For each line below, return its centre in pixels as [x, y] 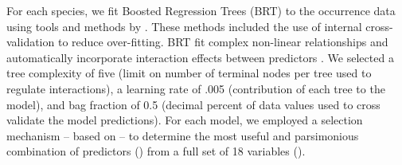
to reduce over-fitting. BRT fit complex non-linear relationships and [223, 42]
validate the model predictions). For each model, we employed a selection [185, 120]
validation [31, 42]
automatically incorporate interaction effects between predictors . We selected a [200, 57]
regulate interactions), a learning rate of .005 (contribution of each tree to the [196, 88]
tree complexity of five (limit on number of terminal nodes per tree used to [189, 73]
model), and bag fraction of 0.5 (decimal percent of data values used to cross [193, 104]
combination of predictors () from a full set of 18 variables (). [156, 151]
